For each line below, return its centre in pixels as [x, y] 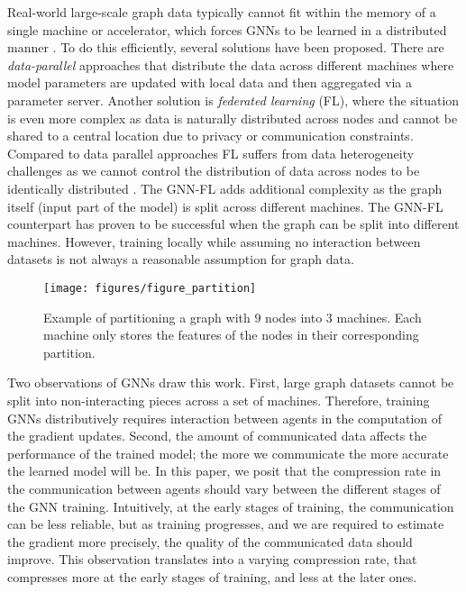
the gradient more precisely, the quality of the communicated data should [210, 541]
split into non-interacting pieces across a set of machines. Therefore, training [219, 400]
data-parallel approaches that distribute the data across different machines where [231, 64]
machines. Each [379, 317]
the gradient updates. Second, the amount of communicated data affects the [217, 436]
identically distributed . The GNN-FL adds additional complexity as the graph [225, 188]
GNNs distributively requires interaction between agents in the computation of [225, 418]
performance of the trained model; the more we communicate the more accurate [228, 453]
